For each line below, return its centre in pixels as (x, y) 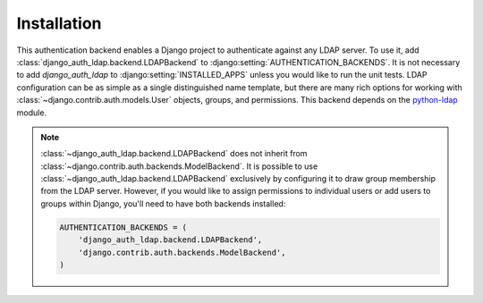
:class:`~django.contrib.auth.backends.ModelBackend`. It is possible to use (179, 166)
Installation (59, 23)
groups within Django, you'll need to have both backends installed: (163, 203)
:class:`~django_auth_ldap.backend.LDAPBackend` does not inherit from (174, 154)
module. (32, 113)
